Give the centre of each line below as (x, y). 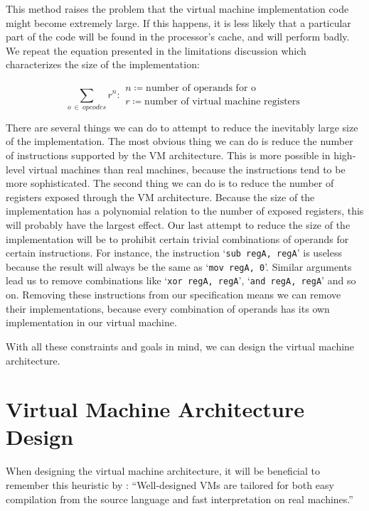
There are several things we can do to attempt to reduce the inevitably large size (182, 127)
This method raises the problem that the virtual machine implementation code (177, 9)
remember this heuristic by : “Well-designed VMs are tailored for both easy (170, 485)
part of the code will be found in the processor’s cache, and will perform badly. (178, 37)
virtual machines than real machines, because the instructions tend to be (187, 169)
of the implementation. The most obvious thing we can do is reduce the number (180, 141)
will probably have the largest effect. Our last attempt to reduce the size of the (178, 224)
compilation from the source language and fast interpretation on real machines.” (180, 499)
